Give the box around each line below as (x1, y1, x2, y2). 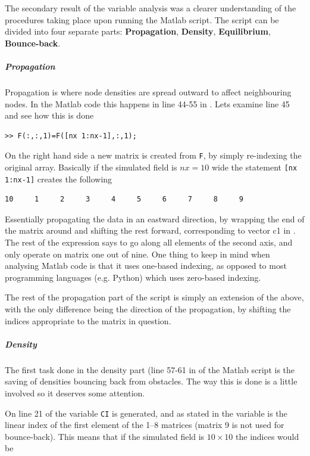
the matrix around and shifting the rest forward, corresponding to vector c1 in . (5, 224, 296, 237)
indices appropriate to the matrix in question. (5, 314, 171, 327)
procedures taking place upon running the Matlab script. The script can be (5, 13, 279, 26)
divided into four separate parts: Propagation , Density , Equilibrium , (5, 25, 271, 38)
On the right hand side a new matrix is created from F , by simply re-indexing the (5, 149, 302, 162)
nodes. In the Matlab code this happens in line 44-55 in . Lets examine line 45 (5, 97, 290, 110)
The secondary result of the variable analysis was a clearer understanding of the (5, 2, 296, 14)
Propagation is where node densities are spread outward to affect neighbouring (5, 85, 292, 98)
